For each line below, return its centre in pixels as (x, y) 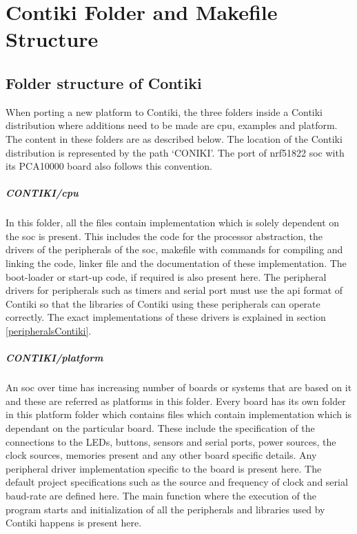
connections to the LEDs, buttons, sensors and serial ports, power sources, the (171, 441)
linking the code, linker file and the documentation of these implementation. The (176, 263)
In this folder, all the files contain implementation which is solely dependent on (173, 222)
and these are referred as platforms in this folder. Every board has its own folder (176, 400)
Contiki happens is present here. (74, 523)
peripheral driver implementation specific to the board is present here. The (164, 468)
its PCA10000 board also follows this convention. (109, 166)
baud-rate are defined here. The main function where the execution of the (161, 495)
